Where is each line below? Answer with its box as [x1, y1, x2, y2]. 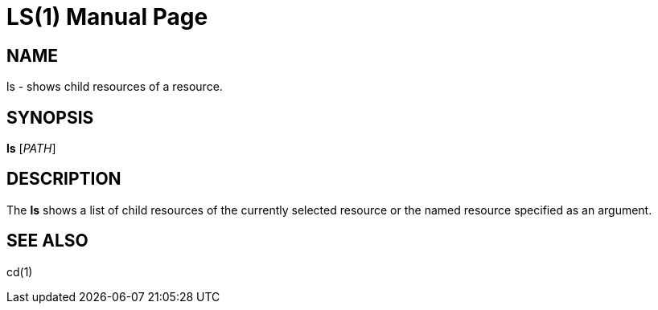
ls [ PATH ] [6, 141, 56, 156]
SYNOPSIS [6, 107, 94, 128]
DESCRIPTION [6, 169, 121, 190]
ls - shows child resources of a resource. [6, 80, 223, 94]
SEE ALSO [6, 230, 88, 251]
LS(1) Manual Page [6, 3, 208, 31]
